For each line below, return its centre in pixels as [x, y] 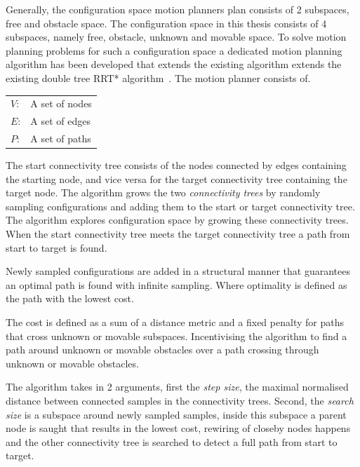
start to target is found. [56, 247]
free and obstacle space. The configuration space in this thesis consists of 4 [166, 23]
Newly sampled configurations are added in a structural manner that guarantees [178, 271]
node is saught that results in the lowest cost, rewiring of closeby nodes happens [178, 428]
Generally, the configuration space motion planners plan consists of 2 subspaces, [178, 9]
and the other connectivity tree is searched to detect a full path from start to [172, 441]
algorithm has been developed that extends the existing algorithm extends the [174, 64]
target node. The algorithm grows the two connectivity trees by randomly [163, 192]
